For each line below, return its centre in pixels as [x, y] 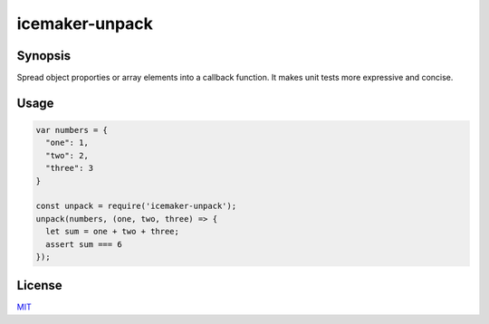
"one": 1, [67, 143]
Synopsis [44, 56]
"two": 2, [67, 155]
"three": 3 [70, 168]
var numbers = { [72, 130]
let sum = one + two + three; [113, 232]
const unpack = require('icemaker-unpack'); [136, 206]
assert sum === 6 [84, 244]
